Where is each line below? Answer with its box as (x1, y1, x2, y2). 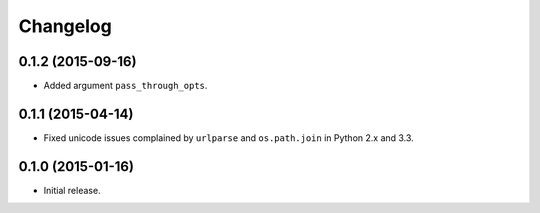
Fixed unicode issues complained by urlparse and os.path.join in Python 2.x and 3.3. (43, 131, 414, 144)
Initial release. (43, 184, 101, 196)
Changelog (18, 15, 112, 37)
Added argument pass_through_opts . (43, 80, 208, 92)
